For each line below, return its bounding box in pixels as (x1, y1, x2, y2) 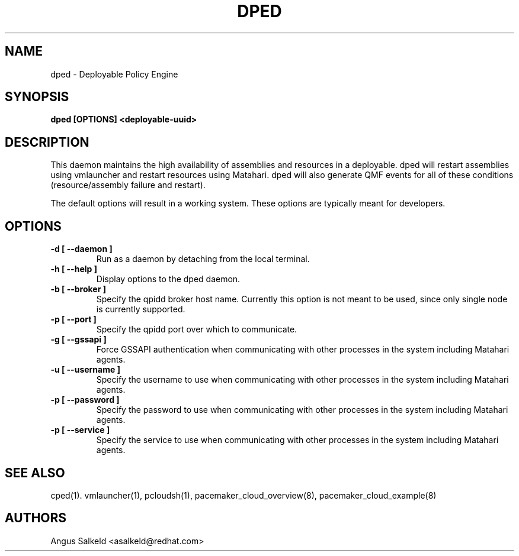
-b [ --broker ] (50, 284, 106, 295)
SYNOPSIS (5, 89, 69, 105)
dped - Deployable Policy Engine (50, 69, 178, 79)
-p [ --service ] (50, 425, 110, 435)
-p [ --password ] (50, 395, 120, 405)
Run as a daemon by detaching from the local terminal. (96, 254, 310, 264)
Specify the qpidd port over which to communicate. (96, 324, 297, 335)
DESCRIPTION (5, 134, 89, 150)
